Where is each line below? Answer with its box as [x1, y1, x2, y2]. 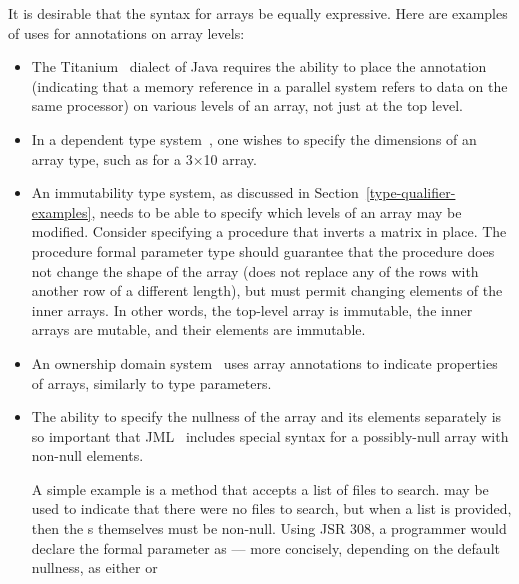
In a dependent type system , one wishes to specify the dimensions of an [31, 128, 477, 149]
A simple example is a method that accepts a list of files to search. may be [31, 478, 489, 499]
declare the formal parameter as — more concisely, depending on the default [31, 537, 500, 558]
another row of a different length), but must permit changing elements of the [31, 280, 503, 301]
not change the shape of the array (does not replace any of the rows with [31, 260, 479, 281]
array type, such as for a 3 [31, 148, 193, 169]
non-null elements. [31, 445, 144, 466]
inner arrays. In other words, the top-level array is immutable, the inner [31, 299, 473, 320]
